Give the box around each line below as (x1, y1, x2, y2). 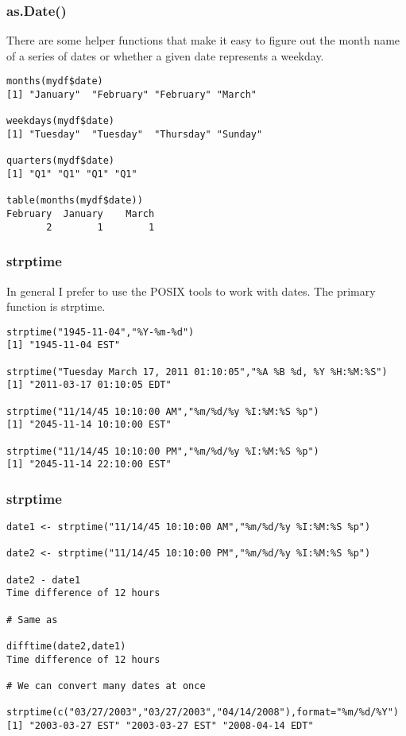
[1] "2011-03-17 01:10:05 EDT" (6, 379, 172, 391)
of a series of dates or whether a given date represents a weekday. (6, 47, 324, 64)
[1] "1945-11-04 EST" (6, 339, 121, 351)
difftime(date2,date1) (6, 641, 126, 653)
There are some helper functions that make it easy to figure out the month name (6, 32, 400, 48)
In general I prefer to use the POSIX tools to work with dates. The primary (6, 282, 376, 299)
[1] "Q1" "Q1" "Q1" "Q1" (6, 169, 137, 180)
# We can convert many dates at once (6, 680, 206, 691)
